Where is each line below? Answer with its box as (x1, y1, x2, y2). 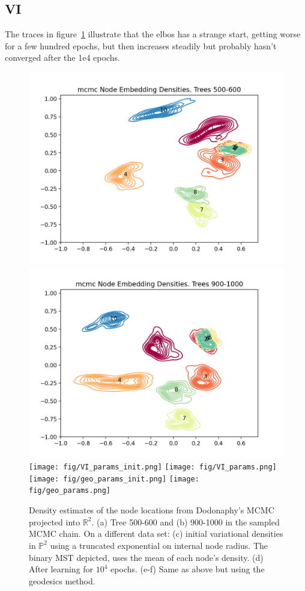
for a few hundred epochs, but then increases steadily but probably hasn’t (5, 39, 277, 52)
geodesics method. (29, 574, 95, 587)
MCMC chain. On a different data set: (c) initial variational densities (29, 527, 283, 540)
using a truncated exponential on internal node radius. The (50, 539, 268, 551)
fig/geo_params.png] (29, 486, 111, 495)
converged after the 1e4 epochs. (5, 51, 120, 64)
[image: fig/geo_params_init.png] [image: (29, 474, 199, 483)
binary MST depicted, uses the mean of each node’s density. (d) (29, 551, 264, 563)
